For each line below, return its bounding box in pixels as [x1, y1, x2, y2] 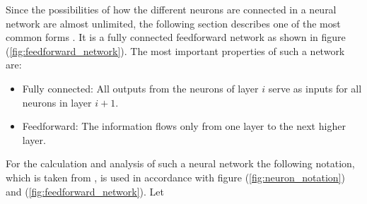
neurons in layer [22, 95, 92, 109]
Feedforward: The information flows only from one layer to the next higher [22, 119, 346, 133]
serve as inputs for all [268, 80, 362, 95]
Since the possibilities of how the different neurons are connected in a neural [6, 2, 337, 16]
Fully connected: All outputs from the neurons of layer [22, 80, 259, 95]
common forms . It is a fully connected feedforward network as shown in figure [6, 30, 346, 44]
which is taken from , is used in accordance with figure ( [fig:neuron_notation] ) [6, 169, 345, 184]
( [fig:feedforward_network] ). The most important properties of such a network [6, 43, 345, 58]
